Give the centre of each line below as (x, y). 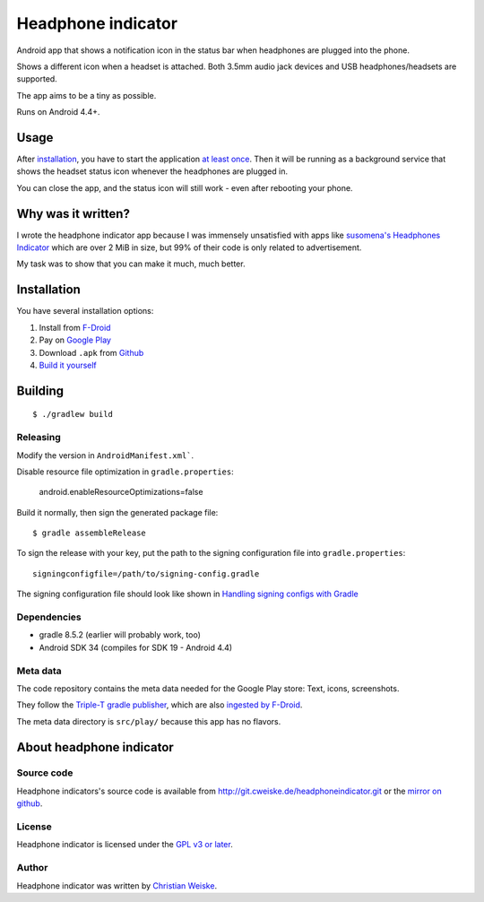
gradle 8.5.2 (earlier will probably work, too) (120, 635)
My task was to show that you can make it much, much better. (131, 264)
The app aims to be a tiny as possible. (86, 95)
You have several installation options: (85, 311)
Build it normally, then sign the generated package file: (117, 512)
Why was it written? (73, 214)
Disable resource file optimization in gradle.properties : (125, 472)
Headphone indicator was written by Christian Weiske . (117, 885)
